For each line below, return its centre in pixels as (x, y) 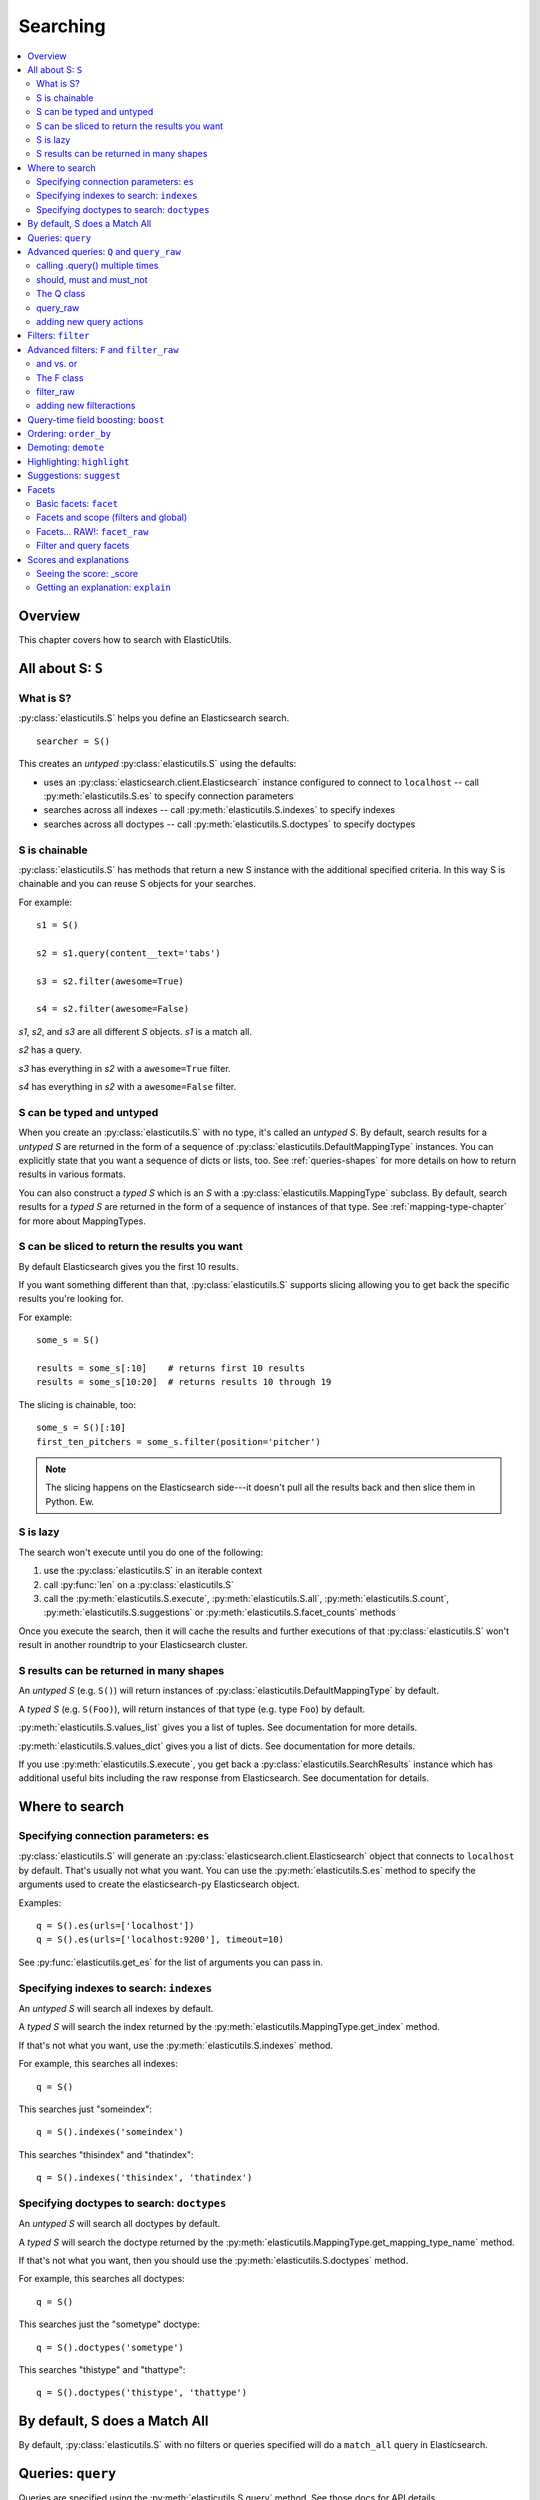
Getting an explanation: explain (104, 587)
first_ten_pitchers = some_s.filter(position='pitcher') (179, 1441)
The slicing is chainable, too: (77, 1404)
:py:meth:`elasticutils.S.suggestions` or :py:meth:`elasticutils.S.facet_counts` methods (220, 1612)
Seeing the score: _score (87, 573)
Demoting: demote (66, 447)
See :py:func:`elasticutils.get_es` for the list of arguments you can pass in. (171, 1962)
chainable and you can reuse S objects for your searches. (137, 884)
